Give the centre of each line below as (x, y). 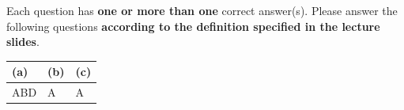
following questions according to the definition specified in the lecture (193, 26)
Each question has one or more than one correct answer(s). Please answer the (202, 10)
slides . (23, 42)
